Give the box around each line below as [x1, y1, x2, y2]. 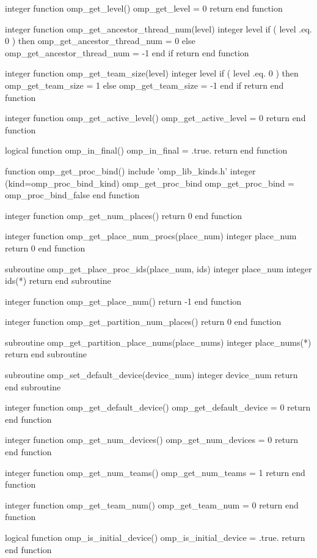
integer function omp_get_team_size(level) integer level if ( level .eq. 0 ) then [5, 67, 299, 80]
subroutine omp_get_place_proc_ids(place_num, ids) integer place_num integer [5, 262, 312, 275]
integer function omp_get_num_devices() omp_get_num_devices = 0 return [5, 433, 299, 446]
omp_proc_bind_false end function [5, 188, 140, 201]
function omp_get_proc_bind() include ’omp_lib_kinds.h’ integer [5, 164, 256, 177]
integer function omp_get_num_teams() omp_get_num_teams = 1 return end [5, 466, 305, 478]
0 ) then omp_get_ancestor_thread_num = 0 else [5, 34, 195, 47]
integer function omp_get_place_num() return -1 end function [5, 294, 242, 307]
